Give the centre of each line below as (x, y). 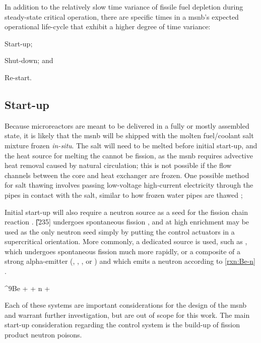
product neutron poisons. (43, 335)
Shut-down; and (29, 60)
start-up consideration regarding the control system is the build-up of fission (122, 325)
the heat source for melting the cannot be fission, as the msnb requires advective (129, 155)
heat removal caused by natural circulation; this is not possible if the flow (118, 165)
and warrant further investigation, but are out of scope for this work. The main (127, 315)
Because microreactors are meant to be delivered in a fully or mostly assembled (127, 125)
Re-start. (18, 77)
